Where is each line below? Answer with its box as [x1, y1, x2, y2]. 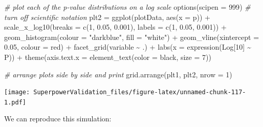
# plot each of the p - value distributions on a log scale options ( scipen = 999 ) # [4, 2, 251, 12]
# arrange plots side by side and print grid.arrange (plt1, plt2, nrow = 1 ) [4, 69, 232, 79]
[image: [4, 89, 30, 96]
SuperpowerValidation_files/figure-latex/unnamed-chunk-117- [33, 89, 246, 96]
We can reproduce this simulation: [4, 113, 112, 124]
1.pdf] [4, 98, 26, 106]
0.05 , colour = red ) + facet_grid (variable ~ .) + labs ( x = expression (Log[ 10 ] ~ [4, 41, 251, 52]
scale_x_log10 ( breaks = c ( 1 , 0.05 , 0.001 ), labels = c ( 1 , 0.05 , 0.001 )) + [4, 22, 227, 32]
